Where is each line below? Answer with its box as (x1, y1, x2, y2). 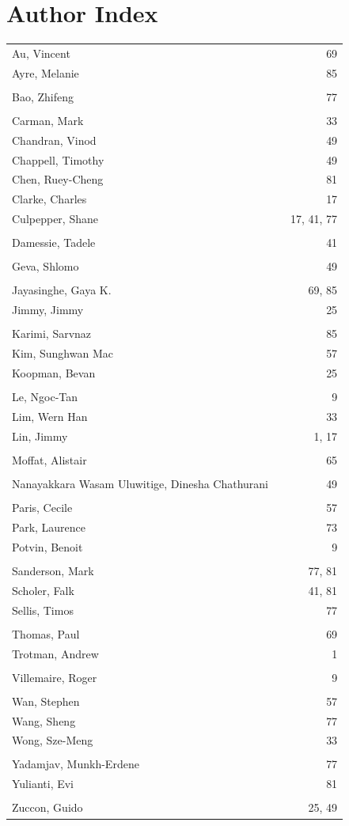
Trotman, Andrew (12, 645, 99, 661)
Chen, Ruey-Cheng (12, 171, 104, 188)
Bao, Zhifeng (12, 88, 74, 104)
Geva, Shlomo (12, 258, 79, 275)
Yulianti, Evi (12, 775, 74, 792)
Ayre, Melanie (12, 64, 79, 81)
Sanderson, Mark (12, 562, 94, 578)
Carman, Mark (12, 112, 84, 128)
